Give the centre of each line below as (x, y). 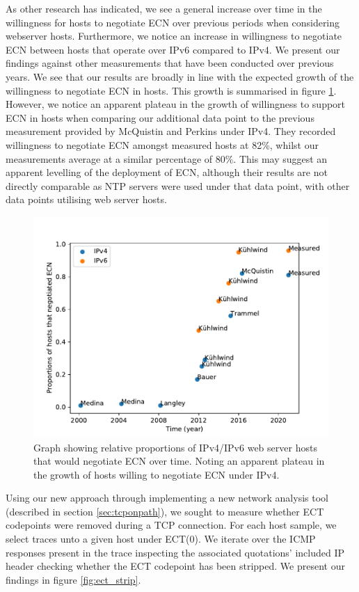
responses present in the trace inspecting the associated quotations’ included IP (175, 552)
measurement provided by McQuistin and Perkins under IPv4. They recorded (171, 131)
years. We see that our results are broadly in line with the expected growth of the (180, 76)
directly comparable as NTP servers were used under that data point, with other (178, 185)
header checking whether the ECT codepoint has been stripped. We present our (175, 566)
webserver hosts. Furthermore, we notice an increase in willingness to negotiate (174, 36)
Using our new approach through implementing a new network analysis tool (167, 498)
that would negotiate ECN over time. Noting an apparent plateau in (179, 461)
